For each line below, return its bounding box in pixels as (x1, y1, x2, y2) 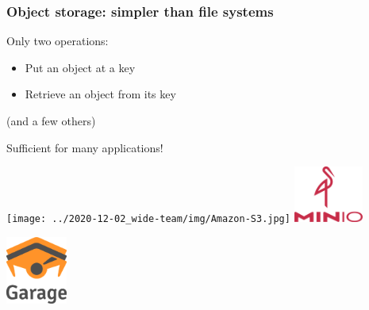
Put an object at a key (25, 59, 136, 75)
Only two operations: (6, 33, 109, 49)
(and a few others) (6, 113, 96, 128)
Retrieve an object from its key (25, 86, 176, 102)
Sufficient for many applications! (6, 139, 163, 155)
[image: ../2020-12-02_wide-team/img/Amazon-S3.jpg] (6, 213, 290, 225)
